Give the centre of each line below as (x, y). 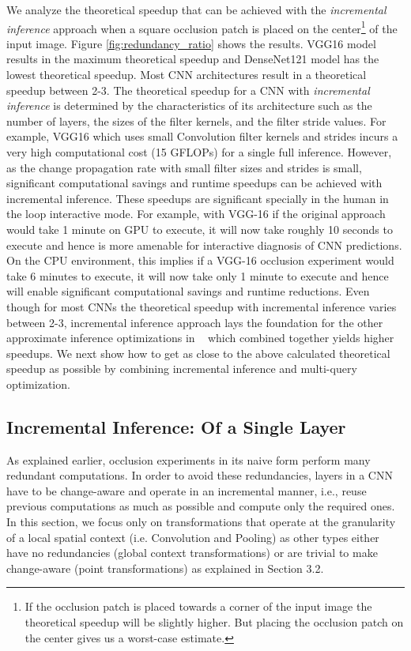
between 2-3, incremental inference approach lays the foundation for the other (195, 322)
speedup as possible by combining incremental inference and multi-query (182, 369)
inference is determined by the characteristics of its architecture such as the (189, 105)
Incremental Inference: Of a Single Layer (176, 426)
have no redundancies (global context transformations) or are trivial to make (192, 553)
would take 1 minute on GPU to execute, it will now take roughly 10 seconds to (200, 229)
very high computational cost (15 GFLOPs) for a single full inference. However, (199, 152)
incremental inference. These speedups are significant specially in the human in (198, 198)
